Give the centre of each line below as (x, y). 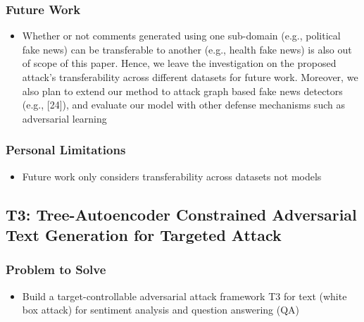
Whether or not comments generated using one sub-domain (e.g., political (181, 36)
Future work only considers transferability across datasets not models (172, 176)
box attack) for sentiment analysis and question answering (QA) (161, 310)
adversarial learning (64, 118)
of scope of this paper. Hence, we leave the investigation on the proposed (179, 63)
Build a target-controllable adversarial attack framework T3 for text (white (184, 296)
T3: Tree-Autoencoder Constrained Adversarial (181, 214)
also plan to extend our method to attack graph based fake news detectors (182, 91)
